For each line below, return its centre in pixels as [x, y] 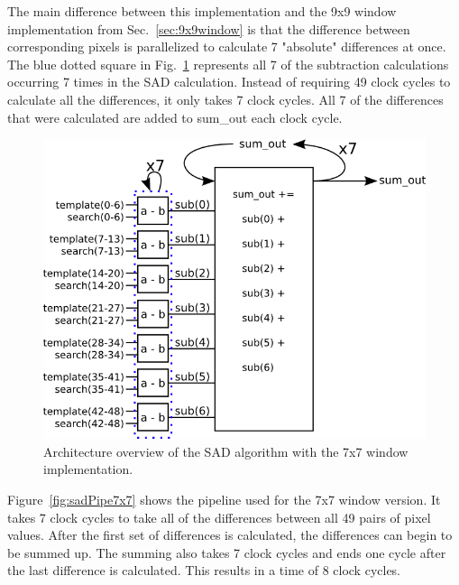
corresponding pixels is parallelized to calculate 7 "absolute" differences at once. [227, 46]
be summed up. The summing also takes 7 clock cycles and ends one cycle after [227, 552]
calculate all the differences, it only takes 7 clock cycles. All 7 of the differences [225, 99]
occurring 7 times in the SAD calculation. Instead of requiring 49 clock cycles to [229, 82]
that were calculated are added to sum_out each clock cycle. [175, 117]
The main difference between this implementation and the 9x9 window [202, 11]
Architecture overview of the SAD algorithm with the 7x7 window [226, 451]
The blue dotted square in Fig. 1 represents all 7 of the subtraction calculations [228, 64]
